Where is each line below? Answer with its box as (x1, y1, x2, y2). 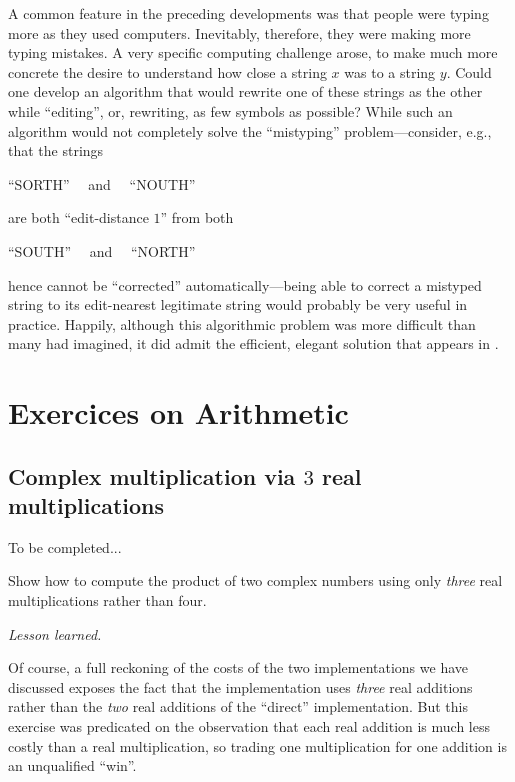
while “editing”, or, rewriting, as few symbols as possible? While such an (8, 100, 453, 121)
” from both (160, 207, 234, 228)
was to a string (344, 61, 436, 82)
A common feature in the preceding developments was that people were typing (8, 3, 489, 23)
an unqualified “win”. (8, 755, 137, 776)
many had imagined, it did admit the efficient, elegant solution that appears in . (8, 333, 499, 354)
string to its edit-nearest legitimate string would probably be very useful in (8, 294, 468, 315)
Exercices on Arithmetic (8, 392, 349, 433)
